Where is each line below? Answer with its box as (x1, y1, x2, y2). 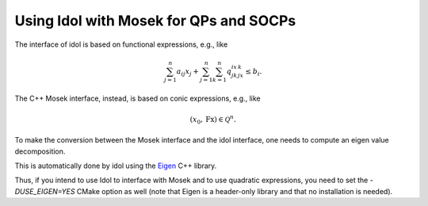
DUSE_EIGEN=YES (14, 186, 75, 196)
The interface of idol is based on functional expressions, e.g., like (14, 40, 228, 49)
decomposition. (14, 147, 66, 156)
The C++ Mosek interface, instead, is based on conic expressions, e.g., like (14, 93, 261, 103)
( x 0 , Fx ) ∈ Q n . (189, 113, 237, 126)
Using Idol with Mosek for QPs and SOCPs (14, 12, 296, 29)
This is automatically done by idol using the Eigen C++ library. (14, 161, 217, 170)
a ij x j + (176, 67, 200, 78)
